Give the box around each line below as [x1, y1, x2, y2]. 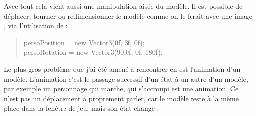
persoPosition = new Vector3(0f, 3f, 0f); [23, 37, 145, 47]
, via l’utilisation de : [4, 20, 68, 31]
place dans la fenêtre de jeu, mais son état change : [4, 103, 159, 113]
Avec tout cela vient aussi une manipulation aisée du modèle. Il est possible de [4, 1, 243, 11]
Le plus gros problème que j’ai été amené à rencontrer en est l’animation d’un [4, 63, 241, 74]
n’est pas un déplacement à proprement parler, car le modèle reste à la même [4, 93, 239, 103]
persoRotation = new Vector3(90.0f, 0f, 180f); [23, 47, 163, 57]
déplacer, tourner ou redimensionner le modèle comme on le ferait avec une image [4, 10, 252, 21]
